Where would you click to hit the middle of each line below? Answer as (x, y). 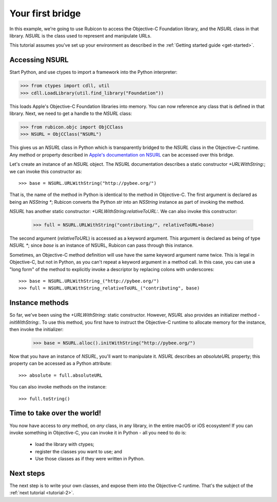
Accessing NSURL (39, 60)
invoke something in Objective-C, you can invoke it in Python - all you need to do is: (98, 432)
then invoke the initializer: (36, 330)
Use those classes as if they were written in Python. (90, 459)
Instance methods (39, 303)
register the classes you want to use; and (79, 451)
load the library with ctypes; (65, 445)
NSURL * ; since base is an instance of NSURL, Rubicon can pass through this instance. (102, 245)
